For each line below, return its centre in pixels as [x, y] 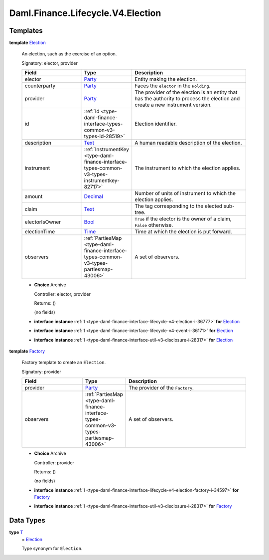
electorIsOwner [43, 222]
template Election [27, 43]
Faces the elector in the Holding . [173, 86]
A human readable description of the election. [188, 143]
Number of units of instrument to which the [185, 193]
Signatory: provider [42, 372]
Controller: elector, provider [63, 294]
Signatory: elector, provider [50, 63]
